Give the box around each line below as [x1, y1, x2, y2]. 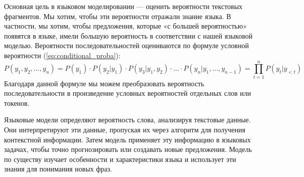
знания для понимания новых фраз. [4, 163, 112, 174]
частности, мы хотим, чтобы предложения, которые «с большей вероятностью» [4, 21, 247, 31]
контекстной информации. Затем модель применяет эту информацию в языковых [4, 134, 251, 144]
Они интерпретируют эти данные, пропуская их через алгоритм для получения [4, 124, 246, 135]
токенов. [4, 97, 30, 108]
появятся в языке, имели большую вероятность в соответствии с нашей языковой [4, 30, 253, 41]
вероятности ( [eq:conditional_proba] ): [4, 50, 121, 60]
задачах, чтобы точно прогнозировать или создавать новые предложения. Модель [4, 144, 252, 154]
